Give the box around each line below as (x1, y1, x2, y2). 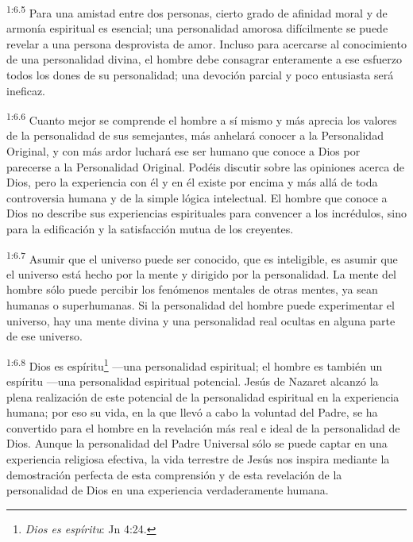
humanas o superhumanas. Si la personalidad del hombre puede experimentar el (6, 297, 395, 313)
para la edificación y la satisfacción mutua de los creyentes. (6, 221, 294, 237)
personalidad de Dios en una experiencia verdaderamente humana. (6, 482, 329, 498)
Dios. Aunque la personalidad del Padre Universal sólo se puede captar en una (6, 435, 388, 452)
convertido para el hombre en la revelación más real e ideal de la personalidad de (6, 419, 400, 436)
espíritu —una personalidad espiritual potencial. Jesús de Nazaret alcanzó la (6, 373, 379, 390)
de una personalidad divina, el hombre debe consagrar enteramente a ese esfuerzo (6, 51, 402, 67)
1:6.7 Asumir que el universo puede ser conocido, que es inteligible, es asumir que (6, 248, 398, 267)
